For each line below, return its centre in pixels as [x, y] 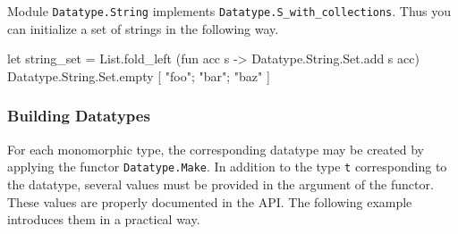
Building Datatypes [79, 116]
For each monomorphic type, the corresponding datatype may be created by [216, 149]
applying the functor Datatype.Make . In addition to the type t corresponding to [227, 167]
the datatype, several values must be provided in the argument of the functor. [221, 184]
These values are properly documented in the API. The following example [210, 201]
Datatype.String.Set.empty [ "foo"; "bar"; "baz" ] [139, 75]
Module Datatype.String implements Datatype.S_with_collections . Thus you [229, 11]
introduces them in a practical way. [104, 219]
